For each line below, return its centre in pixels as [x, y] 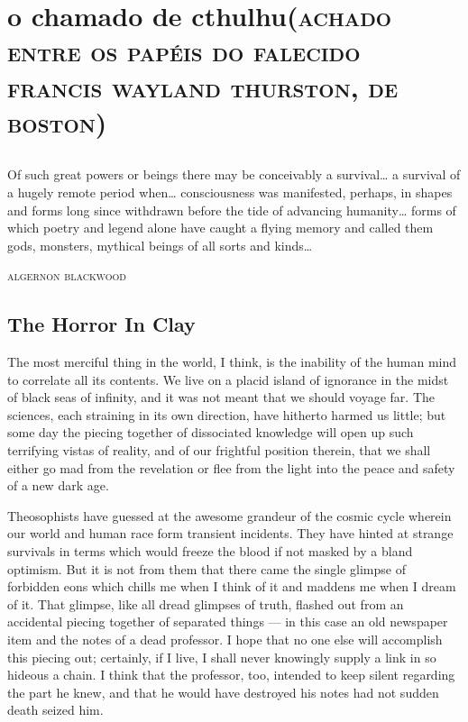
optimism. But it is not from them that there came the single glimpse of [206, 568]
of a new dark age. [58, 485]
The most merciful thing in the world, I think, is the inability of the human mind [232, 362]
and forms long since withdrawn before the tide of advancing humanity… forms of [232, 210]
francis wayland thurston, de [203, 86]
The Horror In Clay [101, 324]
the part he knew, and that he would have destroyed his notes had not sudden [223, 692]
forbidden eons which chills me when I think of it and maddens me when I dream [232, 586]
